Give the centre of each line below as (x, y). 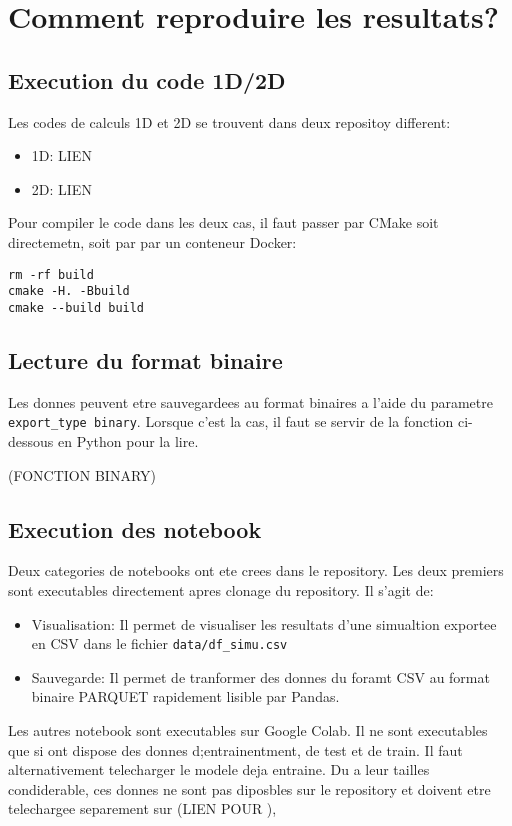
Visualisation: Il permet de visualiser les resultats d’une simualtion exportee (264, 623)
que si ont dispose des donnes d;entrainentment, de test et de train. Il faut (235, 749)
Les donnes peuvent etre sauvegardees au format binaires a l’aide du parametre (250, 401)
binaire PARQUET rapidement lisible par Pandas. (185, 696)
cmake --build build (76, 307)
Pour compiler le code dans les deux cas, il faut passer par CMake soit (223, 222)
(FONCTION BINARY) (82, 474)
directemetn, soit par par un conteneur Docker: (152, 241)
